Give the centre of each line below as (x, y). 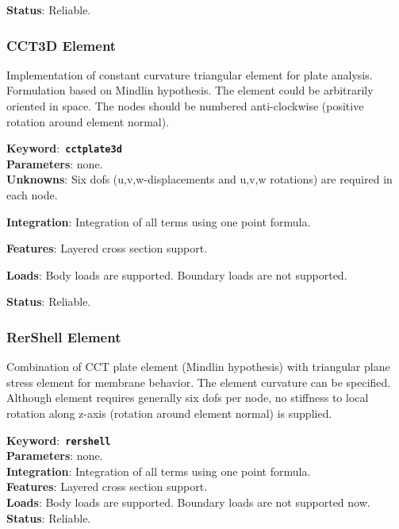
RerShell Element (64, 336)
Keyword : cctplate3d (64, 148)
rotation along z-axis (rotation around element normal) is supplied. (169, 413)
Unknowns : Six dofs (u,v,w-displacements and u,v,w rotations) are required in (199, 179)
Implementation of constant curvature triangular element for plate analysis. (190, 74)
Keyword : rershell (59, 440)
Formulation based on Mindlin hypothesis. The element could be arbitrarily (190, 90)
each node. (32, 195)
